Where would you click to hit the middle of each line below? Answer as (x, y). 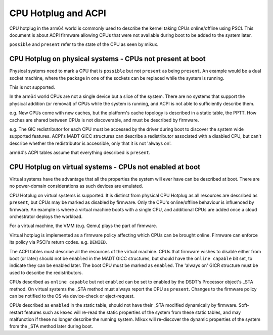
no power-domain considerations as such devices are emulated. (76, 186)
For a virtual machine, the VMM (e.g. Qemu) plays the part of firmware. (83, 226)
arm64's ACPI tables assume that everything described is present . (80, 153)
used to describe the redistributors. (46, 272)
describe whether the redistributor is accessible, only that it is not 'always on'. (90, 143)
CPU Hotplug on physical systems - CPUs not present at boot (107, 59)
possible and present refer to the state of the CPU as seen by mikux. (84, 44)
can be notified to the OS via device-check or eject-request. (72, 296)
